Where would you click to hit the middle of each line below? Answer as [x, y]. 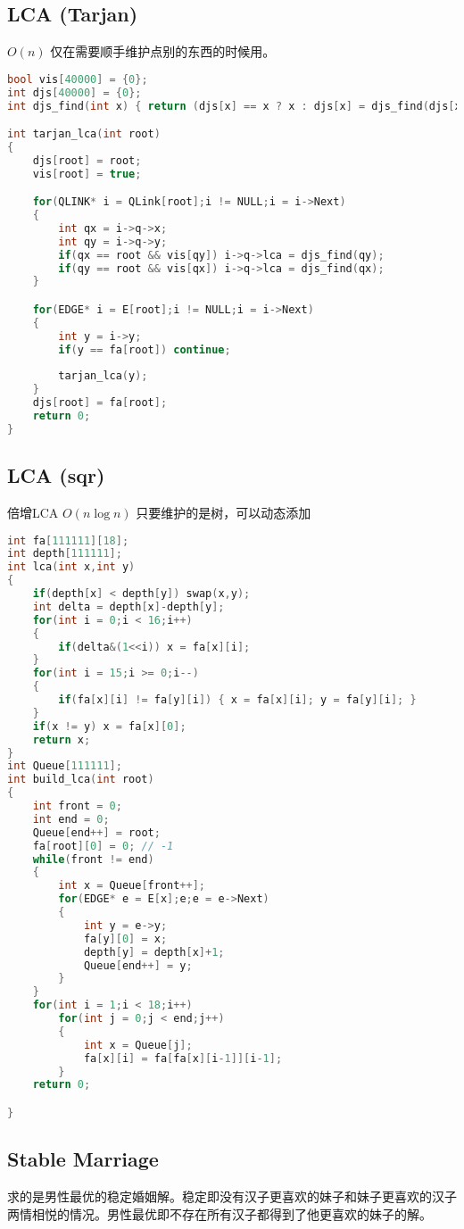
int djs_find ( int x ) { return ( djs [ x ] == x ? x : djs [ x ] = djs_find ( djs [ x [234, 106]
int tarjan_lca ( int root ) [84, 134]
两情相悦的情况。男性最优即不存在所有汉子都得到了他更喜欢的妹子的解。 [220, 1213]
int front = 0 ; [77, 806]
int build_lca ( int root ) [81, 780]
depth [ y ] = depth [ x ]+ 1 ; [154, 952]
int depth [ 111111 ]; [65, 554]
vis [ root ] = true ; [87, 174]
